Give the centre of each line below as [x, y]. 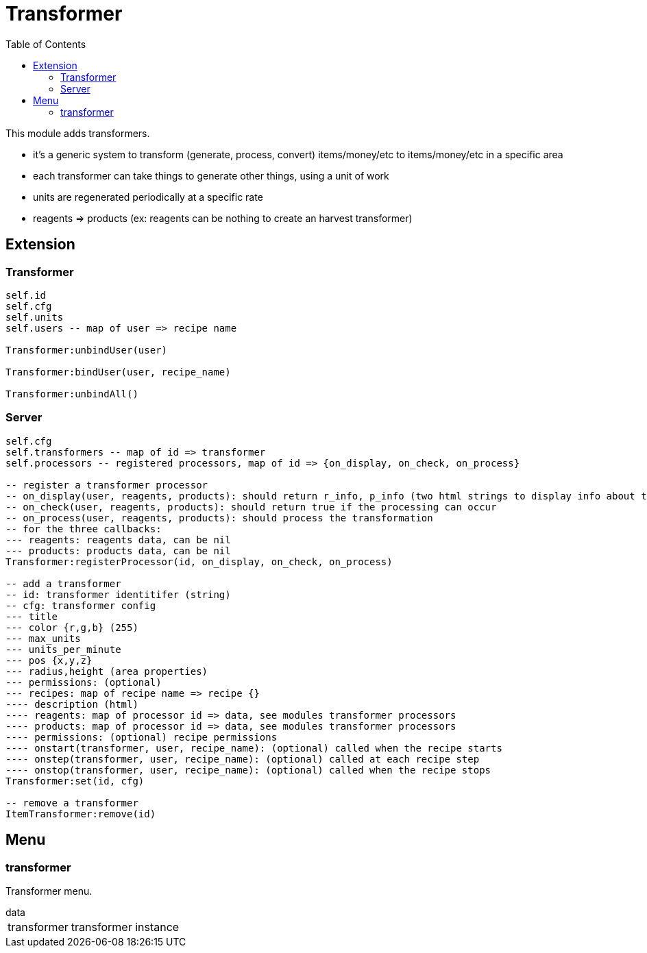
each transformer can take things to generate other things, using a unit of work [211, 175]
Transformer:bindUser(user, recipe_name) [118, 372]
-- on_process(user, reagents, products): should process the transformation [219, 518]
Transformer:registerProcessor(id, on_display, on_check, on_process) [199, 561]
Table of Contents [46, 44]
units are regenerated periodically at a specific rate [148, 197]
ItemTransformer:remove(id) [81, 814]
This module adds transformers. [78, 133]
